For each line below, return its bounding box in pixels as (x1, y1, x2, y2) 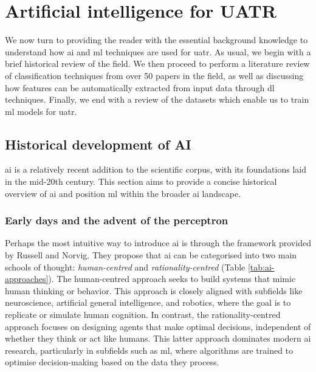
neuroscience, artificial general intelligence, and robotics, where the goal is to (5, 296, 291, 309)
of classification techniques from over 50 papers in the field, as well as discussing (5, 69, 304, 81)
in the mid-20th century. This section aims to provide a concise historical (5, 175, 277, 188)
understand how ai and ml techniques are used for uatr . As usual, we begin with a (5, 45, 311, 58)
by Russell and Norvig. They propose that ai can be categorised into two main (5, 249, 297, 261)
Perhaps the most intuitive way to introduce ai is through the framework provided (5, 236, 311, 249)
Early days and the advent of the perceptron (5, 213, 228, 228)
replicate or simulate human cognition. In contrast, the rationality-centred (5, 308, 281, 321)
